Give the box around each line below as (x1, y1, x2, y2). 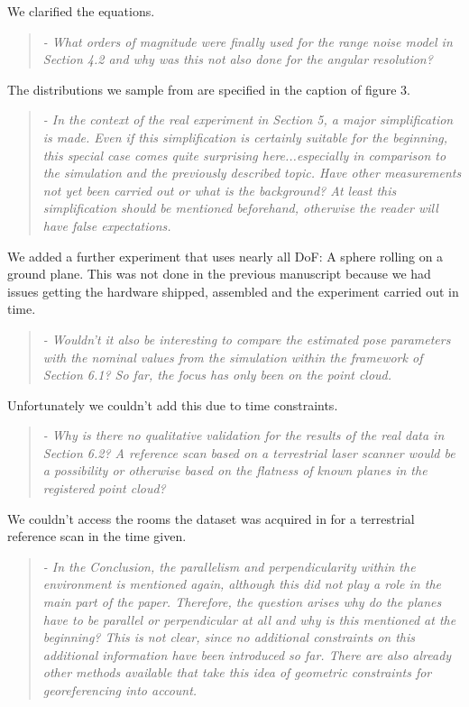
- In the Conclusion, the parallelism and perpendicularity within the (42, 556, 416, 575)
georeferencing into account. (42, 681, 198, 699)
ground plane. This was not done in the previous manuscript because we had (7, 264, 431, 283)
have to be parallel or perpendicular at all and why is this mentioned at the (42, 610, 456, 629)
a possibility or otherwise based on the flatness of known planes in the (42, 461, 428, 480)
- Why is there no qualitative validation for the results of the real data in (42, 426, 445, 445)
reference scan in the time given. (7, 527, 187, 546)
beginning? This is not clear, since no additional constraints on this (42, 628, 416, 647)
